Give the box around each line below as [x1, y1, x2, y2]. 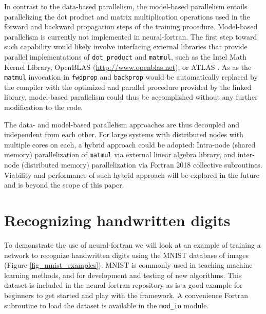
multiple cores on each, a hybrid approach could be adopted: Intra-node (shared [4, 139, 256, 150]
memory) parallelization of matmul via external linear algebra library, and [4, 149, 236, 160]
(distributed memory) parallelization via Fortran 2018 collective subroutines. [21, 159, 262, 170]
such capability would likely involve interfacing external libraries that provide [4, 41, 248, 52]
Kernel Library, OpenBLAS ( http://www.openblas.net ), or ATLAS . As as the [4, 61, 252, 72]
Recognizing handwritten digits [4, 210, 231, 231]
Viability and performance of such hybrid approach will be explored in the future [4, 169, 259, 180]
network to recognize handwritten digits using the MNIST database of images [4, 249, 249, 260]
